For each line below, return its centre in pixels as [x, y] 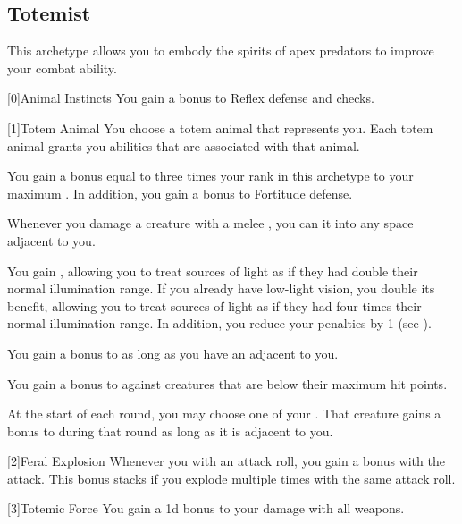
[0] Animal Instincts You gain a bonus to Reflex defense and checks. [191, 98]
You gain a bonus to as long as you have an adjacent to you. [173, 353]
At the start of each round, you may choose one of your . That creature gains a [224, 414]
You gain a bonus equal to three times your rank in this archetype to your [210, 176]
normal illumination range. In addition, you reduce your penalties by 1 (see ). [219, 323]
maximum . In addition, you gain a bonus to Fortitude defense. [180, 193]
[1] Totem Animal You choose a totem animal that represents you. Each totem [220, 127]
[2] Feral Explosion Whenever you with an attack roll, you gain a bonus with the [226, 461]
